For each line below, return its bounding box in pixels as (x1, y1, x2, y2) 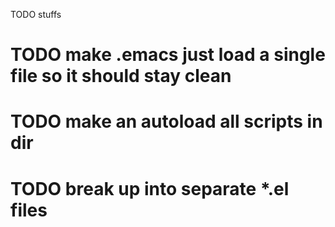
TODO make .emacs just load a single (10, 44, 326, 66)
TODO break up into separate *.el (10, 177, 290, 200)
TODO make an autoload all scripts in (10, 110, 323, 133)
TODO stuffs (10, 9, 62, 20)
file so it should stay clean (10, 65, 232, 88)
